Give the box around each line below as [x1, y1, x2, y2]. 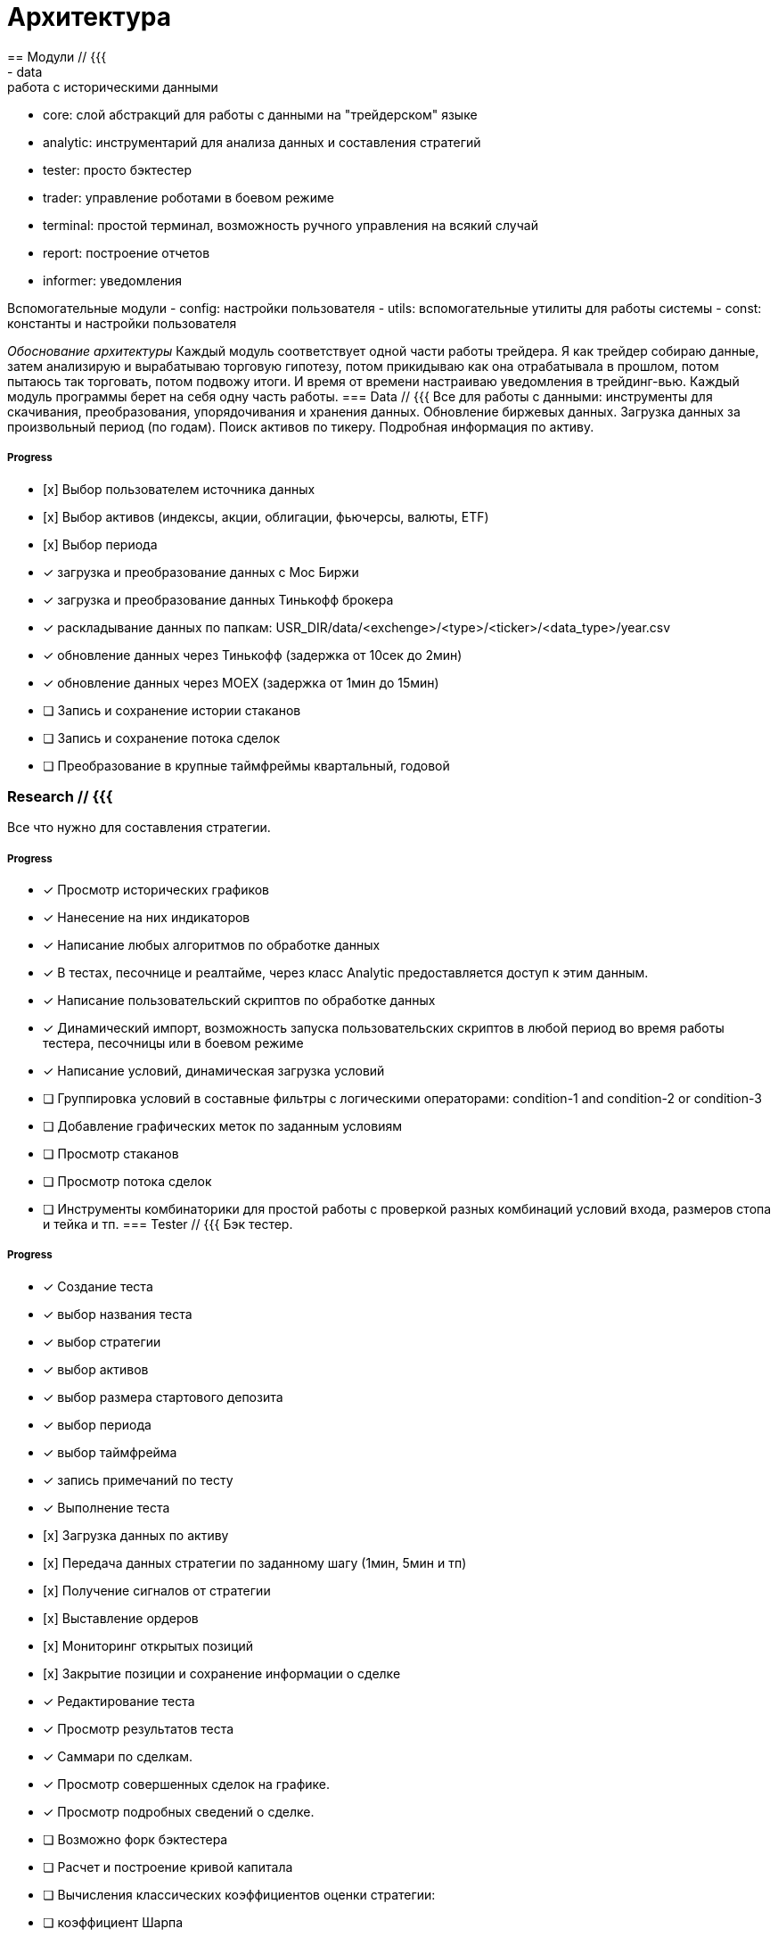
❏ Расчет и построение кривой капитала [43, 1859, 293, 1875]
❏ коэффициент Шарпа [43, 1914, 184, 1930]
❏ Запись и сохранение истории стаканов [43, 702, 301, 718]
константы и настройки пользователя [7, 315, 237, 331]
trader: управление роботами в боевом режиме [43, 189, 334, 205]
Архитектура [7, 2, 172, 32]
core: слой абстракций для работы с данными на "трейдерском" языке [43, 106, 478, 122]
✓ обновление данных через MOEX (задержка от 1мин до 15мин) [43, 674, 439, 690]
